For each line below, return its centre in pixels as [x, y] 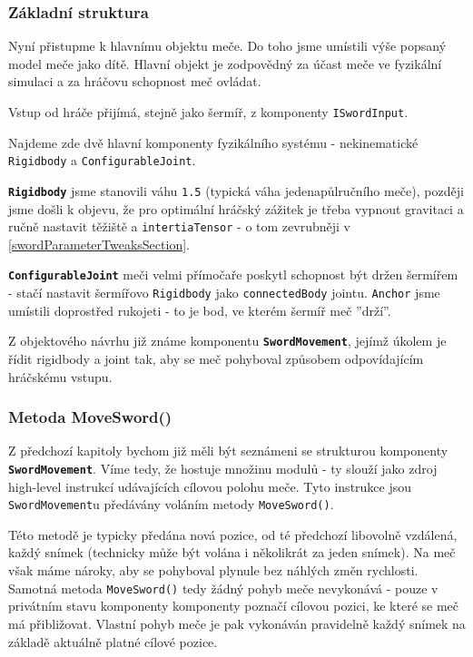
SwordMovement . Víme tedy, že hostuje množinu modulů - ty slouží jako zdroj [223, 468]
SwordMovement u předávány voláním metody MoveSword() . [171, 504]
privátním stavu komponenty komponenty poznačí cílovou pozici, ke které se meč [234, 606]
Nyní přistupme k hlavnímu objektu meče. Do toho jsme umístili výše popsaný [227, 46]
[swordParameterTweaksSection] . [99, 244]
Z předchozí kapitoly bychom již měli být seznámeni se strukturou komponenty [228, 451]
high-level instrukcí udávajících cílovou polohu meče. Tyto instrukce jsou [210, 486]
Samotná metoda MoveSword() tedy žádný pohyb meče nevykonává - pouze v [223, 588]
